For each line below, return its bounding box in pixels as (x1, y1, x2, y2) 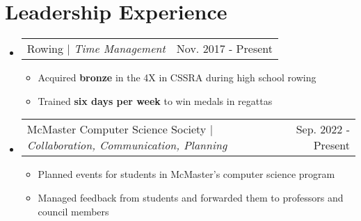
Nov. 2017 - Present (176, 40, 273, 57)
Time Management (74, 40, 166, 57)
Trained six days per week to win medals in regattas (38, 93, 273, 108)
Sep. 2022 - (296, 121, 350, 138)
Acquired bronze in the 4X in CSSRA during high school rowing (38, 70, 316, 85)
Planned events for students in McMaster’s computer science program (38, 167, 335, 181)
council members (38, 204, 109, 218)
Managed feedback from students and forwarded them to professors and (38, 190, 344, 204)
